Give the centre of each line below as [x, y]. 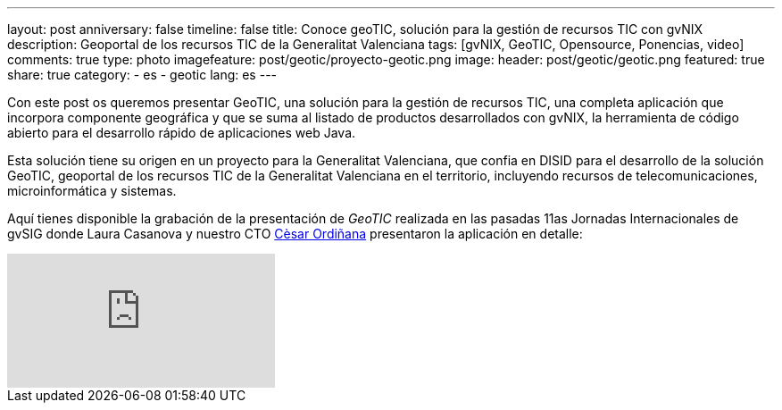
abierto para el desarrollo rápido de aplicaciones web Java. [182, 133]
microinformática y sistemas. [92, 191]
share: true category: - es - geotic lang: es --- [142, 75]
